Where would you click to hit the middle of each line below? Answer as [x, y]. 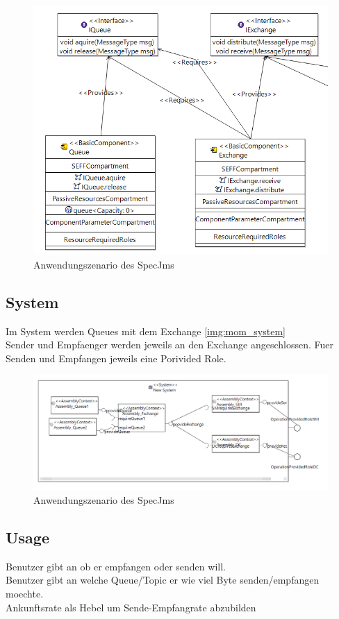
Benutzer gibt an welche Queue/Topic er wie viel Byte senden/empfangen [163, 580]
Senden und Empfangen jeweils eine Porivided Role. [116, 358]
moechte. [25, 593]
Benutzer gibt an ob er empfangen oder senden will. [116, 566]
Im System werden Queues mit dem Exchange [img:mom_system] [146, 331]
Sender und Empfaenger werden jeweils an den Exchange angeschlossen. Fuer [169, 345]
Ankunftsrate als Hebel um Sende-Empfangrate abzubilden [131, 607]
